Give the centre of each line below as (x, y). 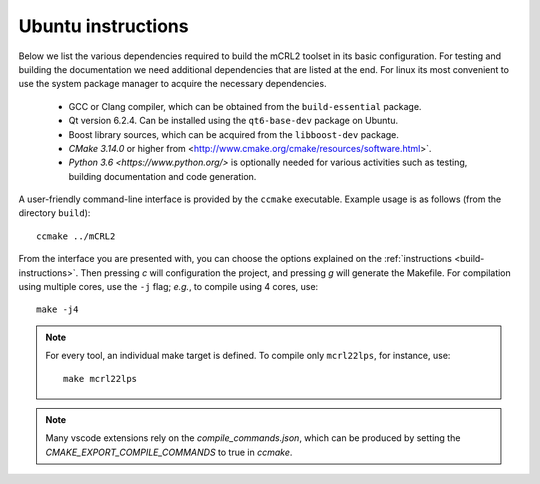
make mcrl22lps (100, 378)
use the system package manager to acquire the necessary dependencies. (172, 84)
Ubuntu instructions (103, 26)
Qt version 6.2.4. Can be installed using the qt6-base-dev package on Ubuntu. (233, 121)
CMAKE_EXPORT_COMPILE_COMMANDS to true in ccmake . (169, 452)
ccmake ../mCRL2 (76, 236)
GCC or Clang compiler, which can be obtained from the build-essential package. (245, 106)
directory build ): (54, 213)
